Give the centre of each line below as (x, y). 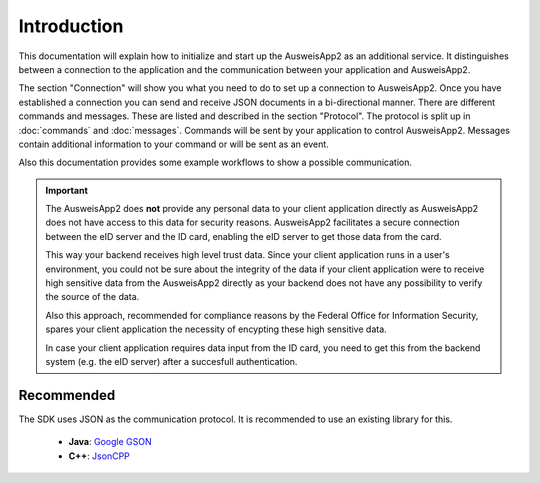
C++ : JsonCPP (99, 456)
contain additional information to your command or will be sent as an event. (173, 144)
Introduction (71, 26)
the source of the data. (92, 297)
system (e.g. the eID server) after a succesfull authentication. (171, 361)
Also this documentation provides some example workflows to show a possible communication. (215, 162)
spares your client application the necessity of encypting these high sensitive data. (216, 329)
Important (67, 190)
